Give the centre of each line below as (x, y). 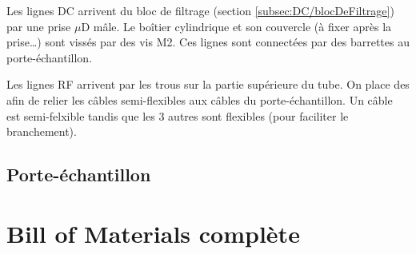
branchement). (42, 131)
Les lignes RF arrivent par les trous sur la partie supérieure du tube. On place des (208, 84)
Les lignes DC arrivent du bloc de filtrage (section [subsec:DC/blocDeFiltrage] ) (200, 10)
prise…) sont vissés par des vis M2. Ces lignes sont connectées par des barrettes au (208, 42)
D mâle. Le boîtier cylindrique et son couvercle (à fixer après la (236, 26)
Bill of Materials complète (153, 233)
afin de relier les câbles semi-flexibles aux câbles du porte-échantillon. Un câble (200, 99)
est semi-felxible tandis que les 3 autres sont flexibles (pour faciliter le (178, 115)
